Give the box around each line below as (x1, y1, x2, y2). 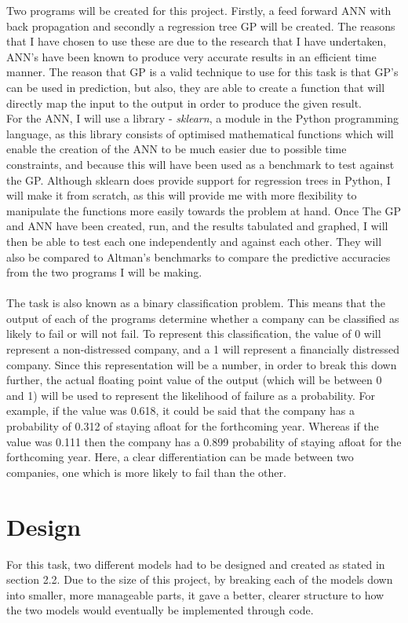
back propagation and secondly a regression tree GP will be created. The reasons (6, 17, 395, 34)
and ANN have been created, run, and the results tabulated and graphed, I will (6, 218, 388, 234)
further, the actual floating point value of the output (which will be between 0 (6, 372, 382, 388)
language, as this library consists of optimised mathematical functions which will (6, 125, 394, 141)
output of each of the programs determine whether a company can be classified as (6, 310, 399, 326)
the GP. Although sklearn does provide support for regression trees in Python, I (6, 171, 391, 188)
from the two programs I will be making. (6, 264, 202, 280)
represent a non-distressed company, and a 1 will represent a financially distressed (6, 341, 399, 357)
